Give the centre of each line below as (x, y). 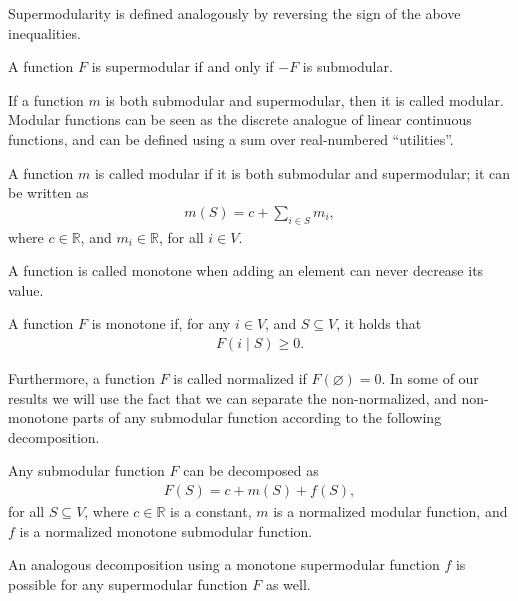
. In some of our (430, 377)
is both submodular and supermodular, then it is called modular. (304, 99)
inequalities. (44, 32)
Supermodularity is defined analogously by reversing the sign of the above (234, 13)
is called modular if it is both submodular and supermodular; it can (302, 172)
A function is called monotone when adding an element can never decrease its (246, 270)
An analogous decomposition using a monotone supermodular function (224, 564)
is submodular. (347, 66)
